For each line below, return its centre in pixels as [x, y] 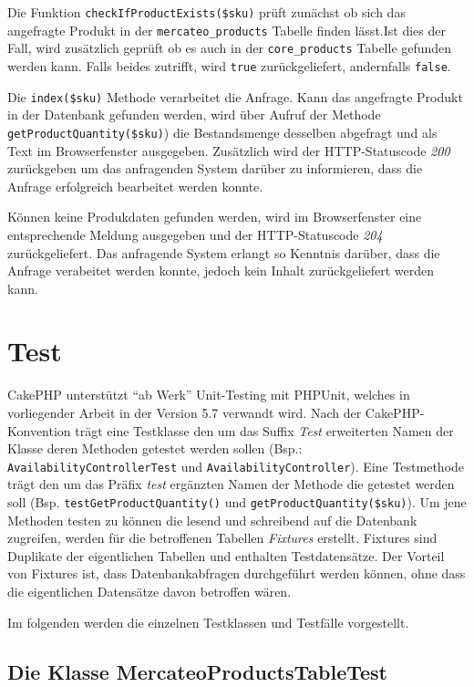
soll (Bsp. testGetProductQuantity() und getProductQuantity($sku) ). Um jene [237, 502]
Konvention [39, 430]
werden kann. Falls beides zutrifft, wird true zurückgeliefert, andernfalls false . [229, 65]
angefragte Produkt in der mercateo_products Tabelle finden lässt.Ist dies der [227, 30]
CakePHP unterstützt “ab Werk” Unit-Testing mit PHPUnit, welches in [209, 395]
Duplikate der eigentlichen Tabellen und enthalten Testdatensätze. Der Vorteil [226, 555]
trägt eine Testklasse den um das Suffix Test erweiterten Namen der [264, 430]
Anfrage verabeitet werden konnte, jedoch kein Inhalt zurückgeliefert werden [221, 271]
